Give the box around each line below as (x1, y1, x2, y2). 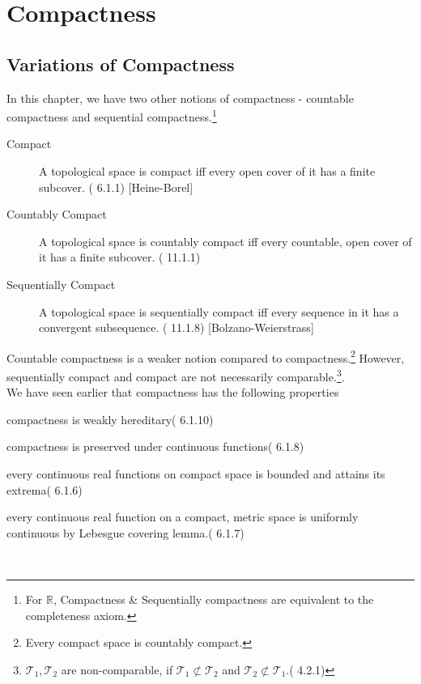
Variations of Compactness (6, 51, 235, 76)
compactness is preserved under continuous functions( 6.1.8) (6, 438, 304, 455)
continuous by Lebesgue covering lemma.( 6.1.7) (6, 524, 245, 541)
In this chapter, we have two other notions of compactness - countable (6, 89, 354, 106)
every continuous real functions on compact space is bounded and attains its (6, 465, 385, 482)
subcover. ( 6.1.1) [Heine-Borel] (39, 178, 193, 195)
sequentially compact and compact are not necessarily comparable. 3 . (6, 366, 345, 384)
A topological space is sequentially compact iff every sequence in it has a (39, 303, 399, 320)
